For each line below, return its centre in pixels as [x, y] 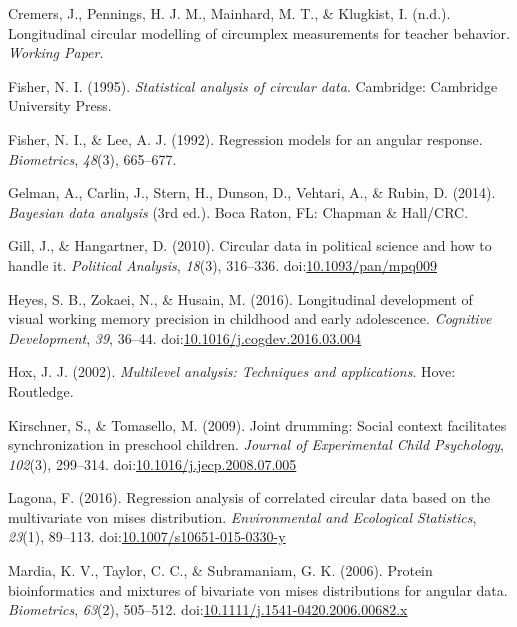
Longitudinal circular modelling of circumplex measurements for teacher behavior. [259, 32]
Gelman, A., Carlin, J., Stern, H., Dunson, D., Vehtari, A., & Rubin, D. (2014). [252, 192]
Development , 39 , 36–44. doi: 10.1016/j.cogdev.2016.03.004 [185, 337]
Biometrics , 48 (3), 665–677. [92, 158]
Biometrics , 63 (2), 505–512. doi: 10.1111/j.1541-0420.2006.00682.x [208, 609]
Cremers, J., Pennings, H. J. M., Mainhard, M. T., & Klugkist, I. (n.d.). [229, 13]
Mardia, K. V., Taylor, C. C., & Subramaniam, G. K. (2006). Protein [220, 570]
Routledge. [41, 390]
